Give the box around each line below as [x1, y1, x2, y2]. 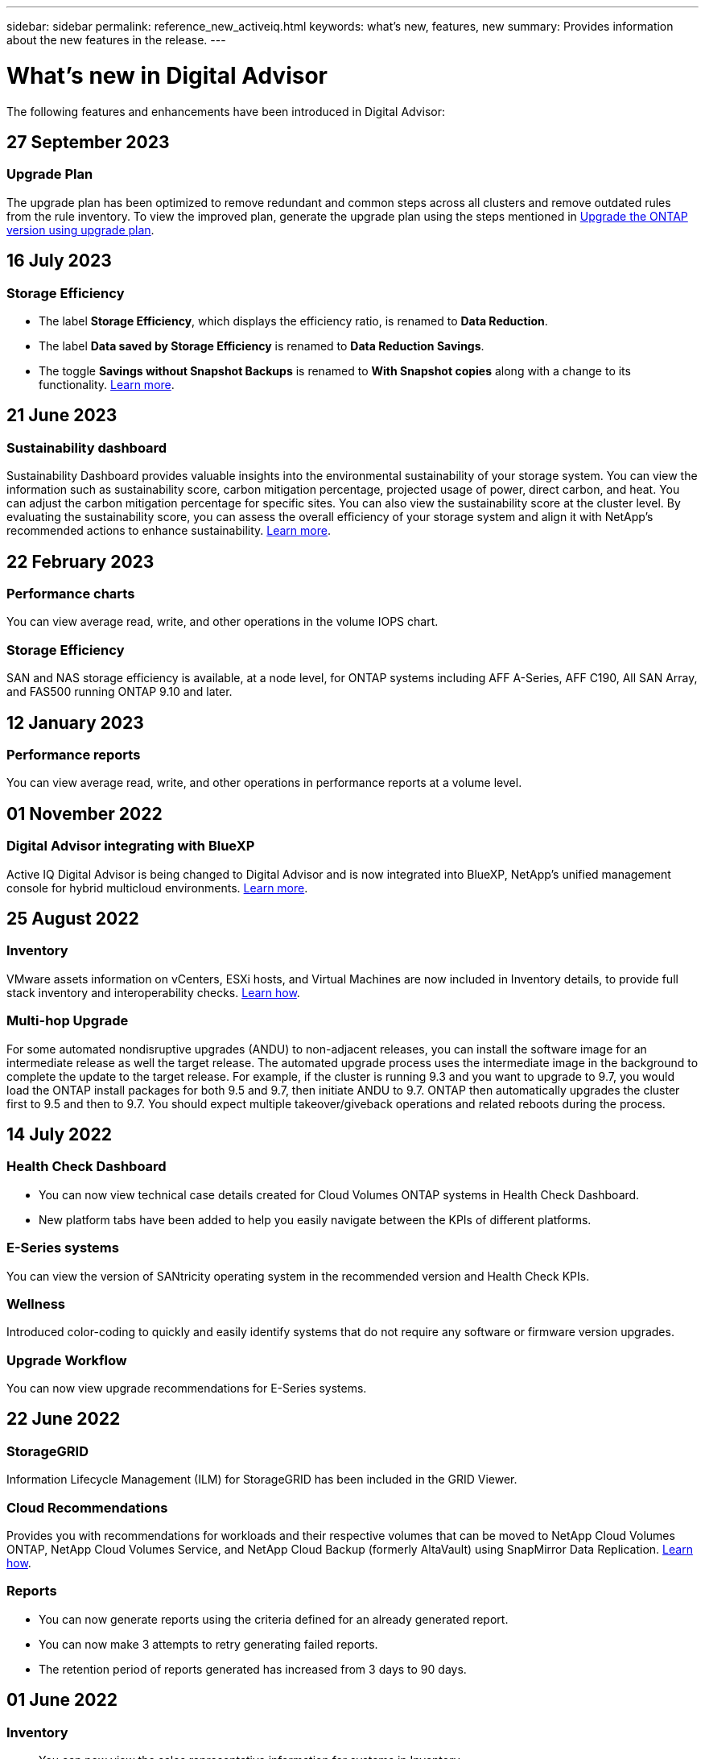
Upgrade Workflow [6, 1351, 127, 1368]
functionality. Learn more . [39, 377, 175, 391]
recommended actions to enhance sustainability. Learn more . [6, 524, 331, 538]
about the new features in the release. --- [6, 33, 226, 47]
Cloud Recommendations [6, 1499, 168, 1516]
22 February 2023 [6, 551, 155, 572]
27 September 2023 [6, 131, 170, 152]
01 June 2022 [6, 1690, 117, 1711]
